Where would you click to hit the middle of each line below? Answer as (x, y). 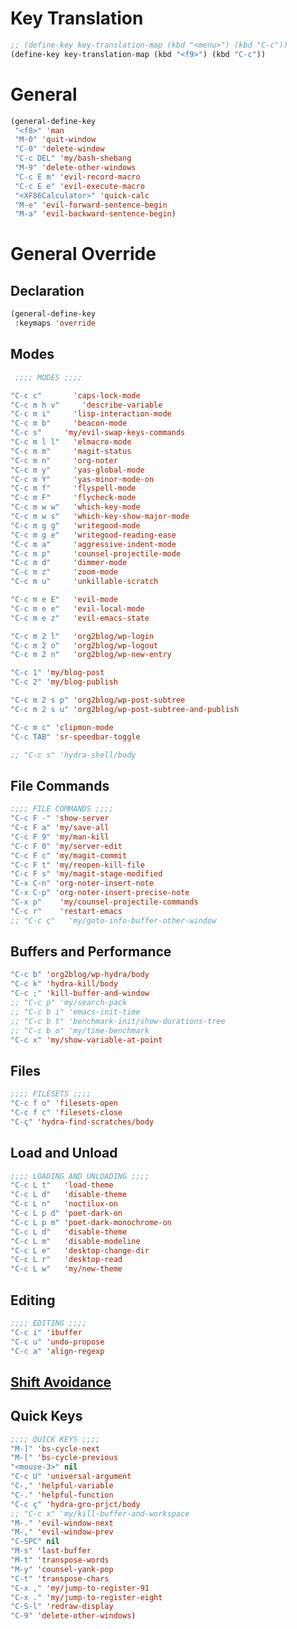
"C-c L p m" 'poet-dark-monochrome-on (91, 1222)
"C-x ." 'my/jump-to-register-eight (86, 1597)
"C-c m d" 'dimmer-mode (69, 563)
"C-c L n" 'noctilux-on (64, 1204)
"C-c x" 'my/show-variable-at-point (86, 1040)
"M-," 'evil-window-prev (62, 1532)
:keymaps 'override (55, 323)
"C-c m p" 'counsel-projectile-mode (96, 553)
